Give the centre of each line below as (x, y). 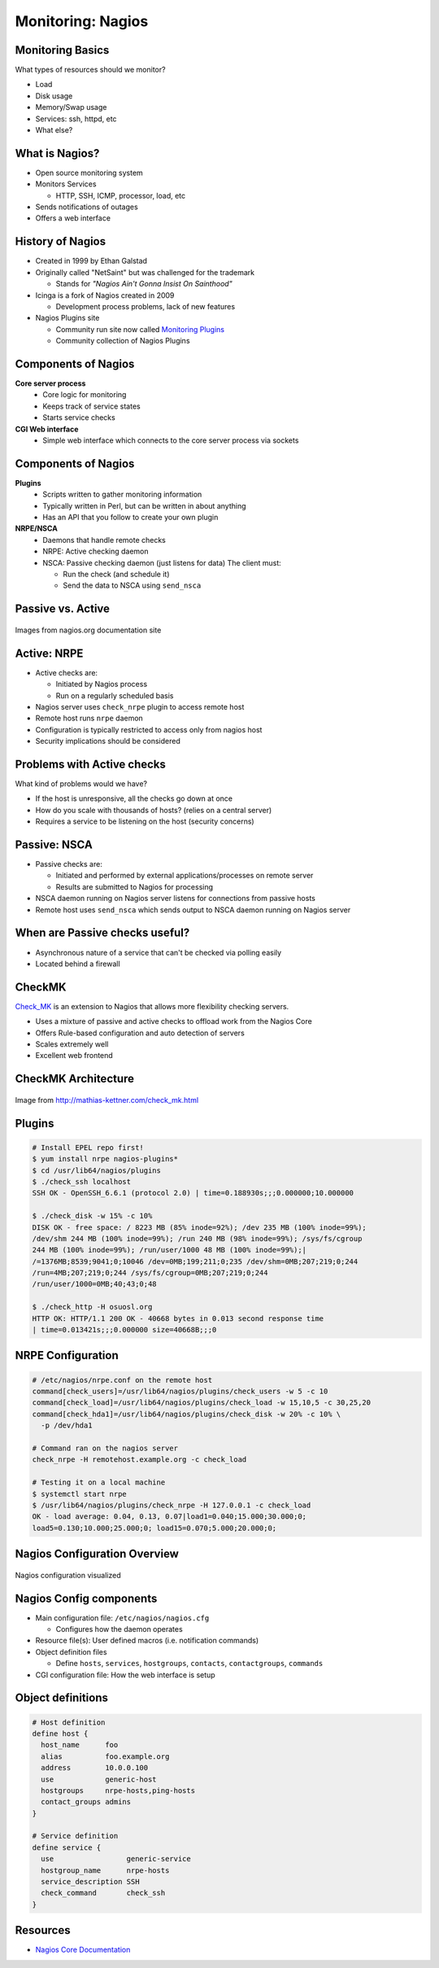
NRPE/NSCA (37, 528)
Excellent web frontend (74, 1056)
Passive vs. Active (62, 609)
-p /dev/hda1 (67, 1426)
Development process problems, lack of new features (146, 306)
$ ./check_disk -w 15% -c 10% (92, 1216)
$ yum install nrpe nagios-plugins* (105, 1159)
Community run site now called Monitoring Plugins (140, 329)
